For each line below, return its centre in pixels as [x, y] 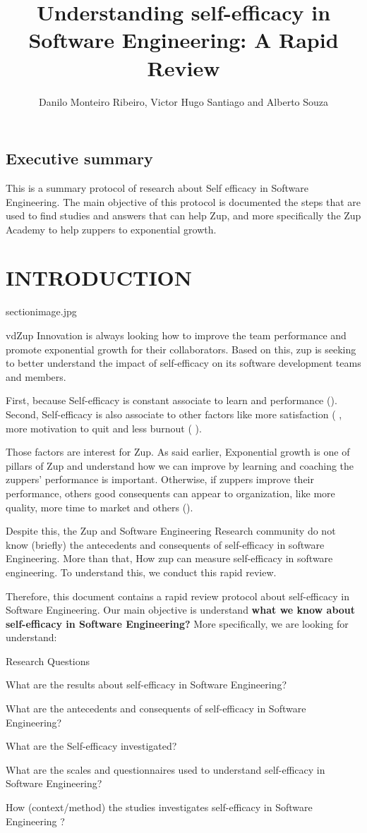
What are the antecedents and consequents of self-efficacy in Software [156, 709]
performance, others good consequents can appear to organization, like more [170, 493]
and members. [36, 376]
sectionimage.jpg [41, 311]
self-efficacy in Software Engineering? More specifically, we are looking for [177, 623]
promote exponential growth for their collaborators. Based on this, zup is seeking [181, 349]
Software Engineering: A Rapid [183, 40]
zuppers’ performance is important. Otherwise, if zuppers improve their [160, 479]
